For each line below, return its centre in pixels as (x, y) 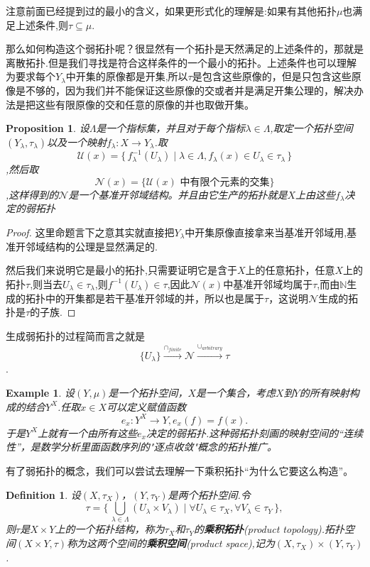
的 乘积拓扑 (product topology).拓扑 (270, 529)
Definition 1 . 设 (43, 494)
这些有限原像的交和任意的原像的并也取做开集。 (145, 104)
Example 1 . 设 (40, 393)
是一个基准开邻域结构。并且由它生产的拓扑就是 (178, 194)
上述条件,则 (42, 24)
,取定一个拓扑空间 (311, 128)
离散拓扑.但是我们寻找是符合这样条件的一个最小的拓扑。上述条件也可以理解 (181, 62)
